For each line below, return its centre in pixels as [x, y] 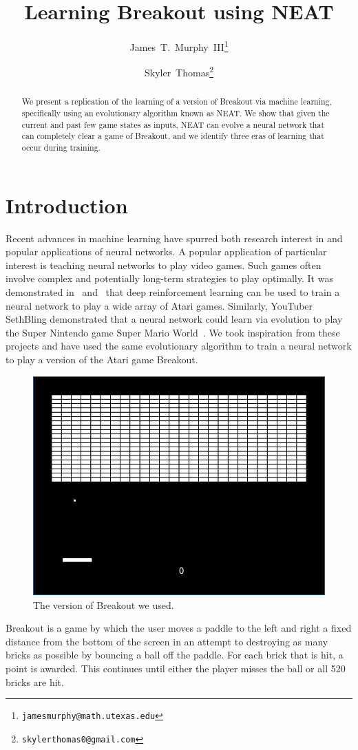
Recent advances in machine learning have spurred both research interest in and [174, 238]
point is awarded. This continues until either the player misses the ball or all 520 [176, 668]
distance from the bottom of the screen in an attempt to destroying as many [167, 641]
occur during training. [61, 148]
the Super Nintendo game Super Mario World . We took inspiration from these [173, 332]
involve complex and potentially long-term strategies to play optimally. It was [169, 278]
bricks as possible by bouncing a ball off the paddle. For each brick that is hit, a [175, 655]
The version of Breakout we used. [104, 604]
